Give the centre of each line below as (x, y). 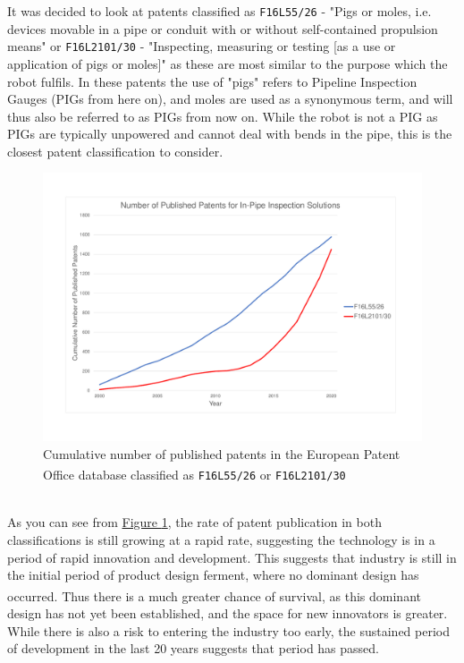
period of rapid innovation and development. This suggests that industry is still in (232, 557)
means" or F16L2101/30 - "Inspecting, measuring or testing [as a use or (202, 46)
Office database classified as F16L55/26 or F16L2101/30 (194, 475)
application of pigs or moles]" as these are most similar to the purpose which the (228, 63)
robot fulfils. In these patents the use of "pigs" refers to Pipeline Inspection (212, 81)
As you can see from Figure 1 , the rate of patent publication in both (194, 522)
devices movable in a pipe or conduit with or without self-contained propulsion (223, 28)
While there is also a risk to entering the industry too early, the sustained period (228, 630)
